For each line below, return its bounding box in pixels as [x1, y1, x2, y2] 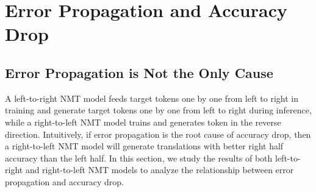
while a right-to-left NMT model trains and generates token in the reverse [5, 115, 281, 128]
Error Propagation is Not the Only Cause [5, 63, 273, 82]
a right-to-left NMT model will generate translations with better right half [5, 140, 284, 152]
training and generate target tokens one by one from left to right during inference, [5, 104, 312, 116]
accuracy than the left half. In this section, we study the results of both [5, 151, 273, 164]
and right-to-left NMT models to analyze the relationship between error [25, 163, 294, 176]
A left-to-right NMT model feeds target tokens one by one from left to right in [5, 91, 298, 104]
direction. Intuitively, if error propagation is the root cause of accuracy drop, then [5, 127, 311, 140]
